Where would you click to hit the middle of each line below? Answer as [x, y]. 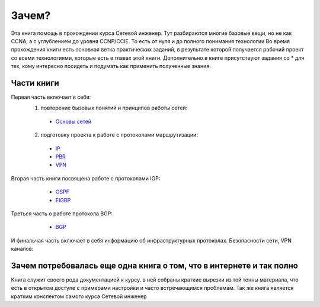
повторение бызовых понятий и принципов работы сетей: [114, 108]
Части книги [35, 83]
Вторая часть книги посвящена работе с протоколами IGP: [86, 178]
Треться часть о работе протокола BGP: [62, 214]
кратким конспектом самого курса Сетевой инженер [79, 296]
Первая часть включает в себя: [51, 97]
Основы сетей [73, 121]
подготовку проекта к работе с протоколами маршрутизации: [119, 135]
